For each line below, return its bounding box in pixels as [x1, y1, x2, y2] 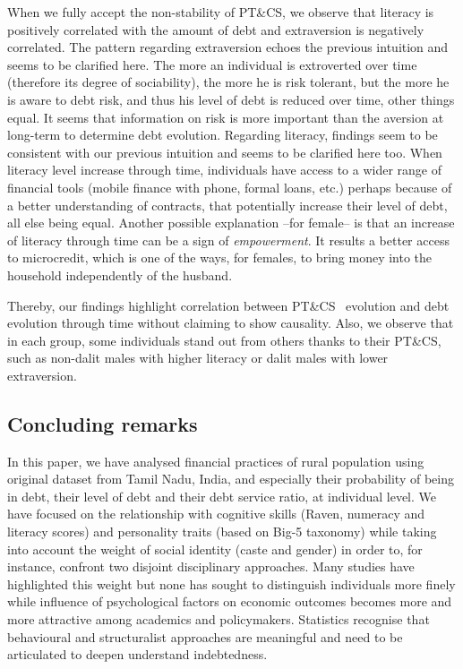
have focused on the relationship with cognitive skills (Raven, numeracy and [7, 504, 425, 523]
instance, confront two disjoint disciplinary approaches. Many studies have [7, 557, 415, 576]
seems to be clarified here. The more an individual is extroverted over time [7, 55, 417, 73]
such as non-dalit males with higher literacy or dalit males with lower [7, 348, 389, 367]
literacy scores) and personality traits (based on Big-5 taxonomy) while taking [7, 522, 437, 541]
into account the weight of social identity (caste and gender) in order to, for [7, 539, 423, 558]
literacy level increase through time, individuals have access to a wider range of [7, 160, 442, 179]
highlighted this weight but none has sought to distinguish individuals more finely [7, 574, 456, 593]
